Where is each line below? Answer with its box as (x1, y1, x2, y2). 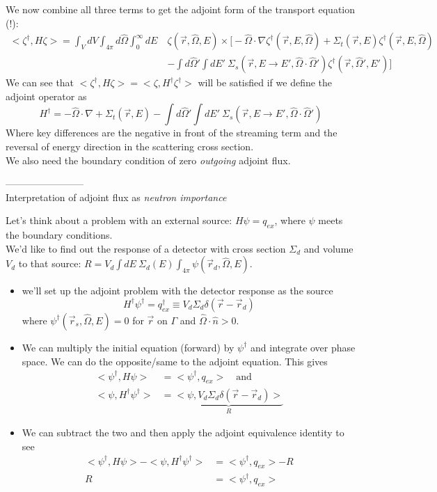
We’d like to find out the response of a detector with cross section (6, 241, 286, 255)
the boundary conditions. (6, 228, 113, 242)
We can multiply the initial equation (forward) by (22, 340, 235, 354)
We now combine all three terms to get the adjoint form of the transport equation (6, 2, 356, 16)
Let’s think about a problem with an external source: (6, 213, 232, 228)
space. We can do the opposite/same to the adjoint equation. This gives (22, 354, 328, 368)
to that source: (18, 256, 81, 271)
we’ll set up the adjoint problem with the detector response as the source (22, 283, 333, 298)
